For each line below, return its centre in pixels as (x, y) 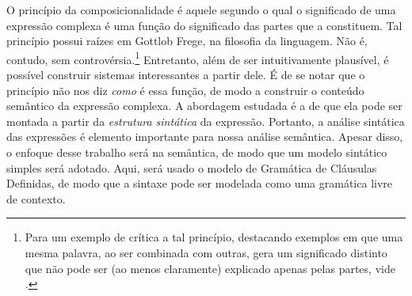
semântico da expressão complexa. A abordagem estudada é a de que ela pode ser (204, 106)
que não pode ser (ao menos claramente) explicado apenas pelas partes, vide (210, 268)
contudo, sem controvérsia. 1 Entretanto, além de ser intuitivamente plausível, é (198, 58)
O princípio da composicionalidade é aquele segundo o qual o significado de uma (201, 9)
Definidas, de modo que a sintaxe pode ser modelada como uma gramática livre (200, 183)
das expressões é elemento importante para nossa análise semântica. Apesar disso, (205, 137)
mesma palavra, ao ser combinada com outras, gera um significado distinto (206, 252)
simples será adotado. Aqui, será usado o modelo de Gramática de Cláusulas (192, 167)
